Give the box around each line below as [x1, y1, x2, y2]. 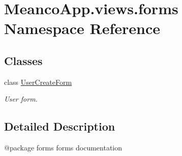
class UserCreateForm [4, 76, 72, 87]
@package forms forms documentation [4, 142, 123, 153]
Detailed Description [4, 118, 115, 134]
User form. [4, 93, 38, 104]
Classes [4, 52, 43, 68]
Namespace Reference [4, 18, 160, 39]
